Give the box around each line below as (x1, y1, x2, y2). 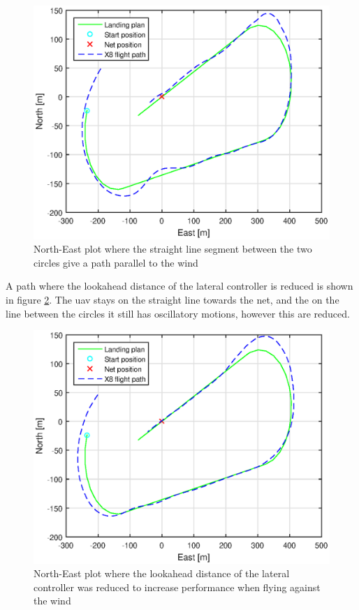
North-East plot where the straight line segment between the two (34, 241, 312, 256)
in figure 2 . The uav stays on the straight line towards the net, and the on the (6, 292, 339, 306)
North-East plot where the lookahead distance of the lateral (34, 566, 290, 581)
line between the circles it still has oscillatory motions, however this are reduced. (6, 306, 350, 320)
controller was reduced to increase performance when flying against (34, 579, 321, 594)
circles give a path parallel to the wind (34, 255, 198, 269)
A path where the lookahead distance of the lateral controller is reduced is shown (6, 278, 353, 293)
